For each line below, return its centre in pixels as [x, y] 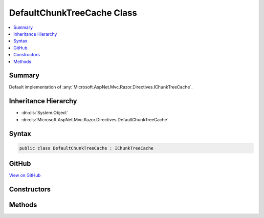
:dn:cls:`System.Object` [45, 113]
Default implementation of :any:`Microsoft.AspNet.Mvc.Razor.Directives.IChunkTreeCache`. [101, 87]
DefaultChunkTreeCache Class [73, 13]
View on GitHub [25, 175]
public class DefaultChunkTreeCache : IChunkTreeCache [86, 148]
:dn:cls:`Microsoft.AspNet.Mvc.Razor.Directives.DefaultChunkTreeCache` [95, 119]
